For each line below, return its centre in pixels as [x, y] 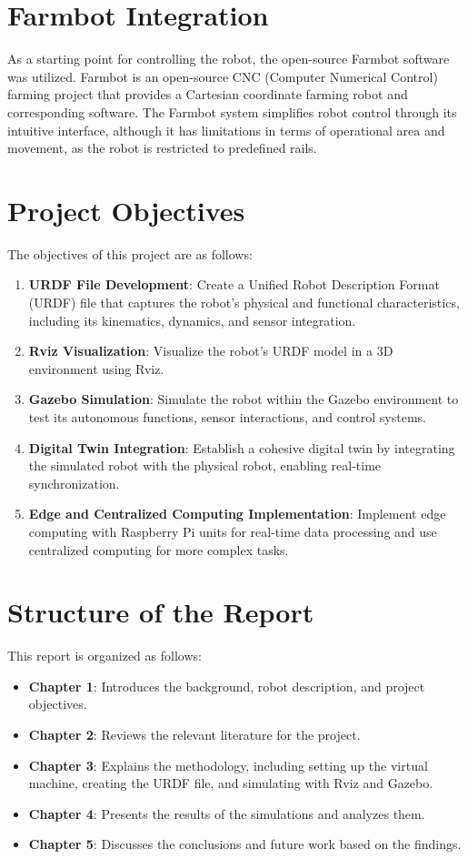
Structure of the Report [161, 612]
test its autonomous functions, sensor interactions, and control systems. [228, 416]
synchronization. [74, 483]
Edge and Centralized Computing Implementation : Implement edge [237, 514]
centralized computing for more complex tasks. [159, 549]
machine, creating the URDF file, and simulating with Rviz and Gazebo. [231, 783]
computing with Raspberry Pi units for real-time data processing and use [233, 531]
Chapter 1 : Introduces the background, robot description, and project [227, 686]
